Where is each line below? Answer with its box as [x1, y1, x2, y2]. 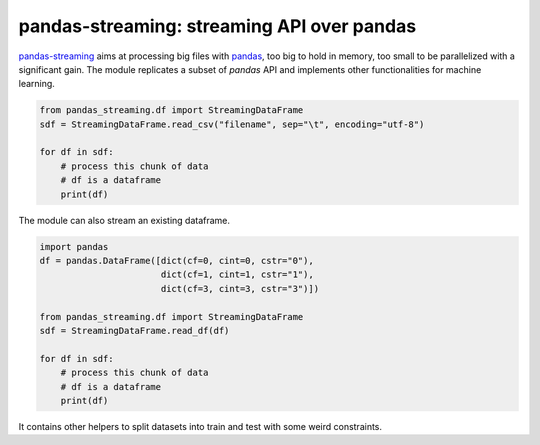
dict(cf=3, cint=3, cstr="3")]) [160, 283, 320, 294]
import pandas [39, 241, 109, 252]
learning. [18, 78, 55, 90]
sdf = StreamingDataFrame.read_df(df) [39, 325, 230, 336]
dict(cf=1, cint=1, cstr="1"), [160, 269, 314, 280]
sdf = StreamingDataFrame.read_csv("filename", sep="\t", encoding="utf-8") [39, 118, 425, 130]
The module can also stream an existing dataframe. [18, 214, 230, 226]
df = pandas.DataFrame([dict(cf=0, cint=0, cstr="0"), [39, 255, 314, 267]
